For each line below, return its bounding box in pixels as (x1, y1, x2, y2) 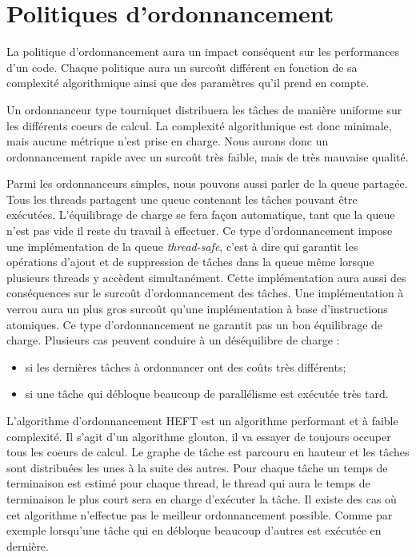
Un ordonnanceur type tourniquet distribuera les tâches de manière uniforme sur (6, 101, 402, 117)
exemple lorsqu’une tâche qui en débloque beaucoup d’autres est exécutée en (6, 522, 382, 539)
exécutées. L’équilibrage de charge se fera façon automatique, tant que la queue (6, 206, 395, 223)
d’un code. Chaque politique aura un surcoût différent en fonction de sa (6, 58, 358, 75)
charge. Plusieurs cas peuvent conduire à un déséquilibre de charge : (6, 332, 340, 348)
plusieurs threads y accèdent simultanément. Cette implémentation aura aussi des (6, 269, 406, 285)
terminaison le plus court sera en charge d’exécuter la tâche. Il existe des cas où (6, 490, 397, 507)
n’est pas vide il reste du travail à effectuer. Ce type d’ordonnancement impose (6, 222, 393, 239)
